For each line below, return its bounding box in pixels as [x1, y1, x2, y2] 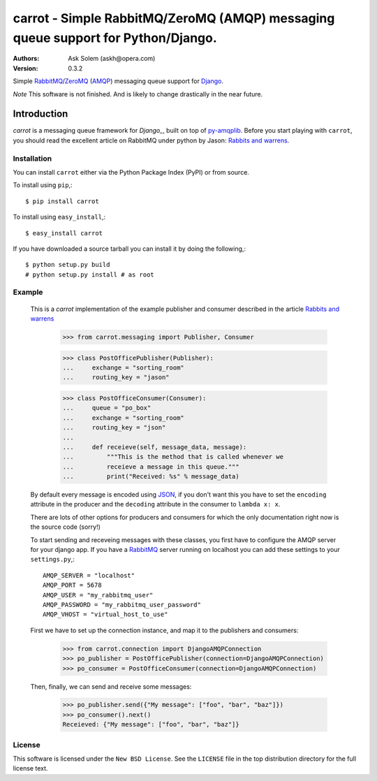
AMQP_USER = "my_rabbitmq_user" [43, 591, 154, 599]
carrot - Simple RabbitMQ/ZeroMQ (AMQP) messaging [13, 10, 335, 26]
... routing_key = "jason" [62, 374, 170, 381]
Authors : [13, 54, 40, 63]
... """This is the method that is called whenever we [62, 453, 284, 461]
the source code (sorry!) [30, 523, 101, 531]
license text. [13, 764, 48, 773]
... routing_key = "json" [62, 423, 166, 432]
